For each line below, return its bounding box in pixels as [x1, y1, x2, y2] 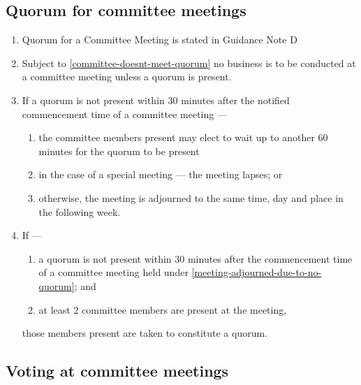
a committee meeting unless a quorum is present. [22, 69, 232, 84]
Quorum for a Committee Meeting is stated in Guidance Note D [22, 32, 297, 47]
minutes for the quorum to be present [38, 143, 200, 158]
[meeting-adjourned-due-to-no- [191, 265, 322, 279]
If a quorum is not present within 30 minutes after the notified [22, 92, 290, 107]
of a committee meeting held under [38, 265, 189, 279]
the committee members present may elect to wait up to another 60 [38, 130, 328, 145]
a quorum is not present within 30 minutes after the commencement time [38, 251, 353, 266]
